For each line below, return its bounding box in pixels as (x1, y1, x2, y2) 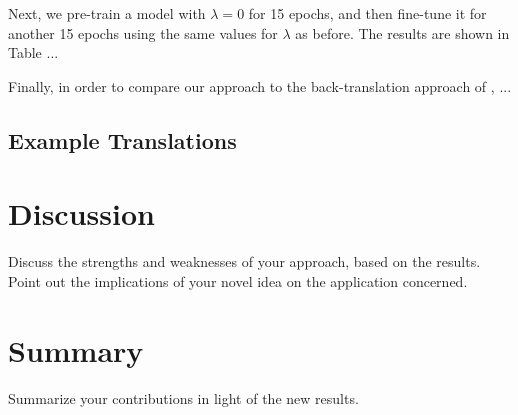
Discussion (8, 193, 155, 234)
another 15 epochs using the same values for (8, 22, 278, 43)
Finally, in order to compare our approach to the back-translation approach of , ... (8, 75, 512, 96)
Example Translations (8, 124, 237, 155)
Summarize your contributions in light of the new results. (8, 387, 359, 408)
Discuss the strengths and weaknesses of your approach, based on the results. (8, 251, 481, 272)
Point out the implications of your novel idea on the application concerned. (8, 270, 468, 291)
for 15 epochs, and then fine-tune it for (248, 3, 487, 23)
